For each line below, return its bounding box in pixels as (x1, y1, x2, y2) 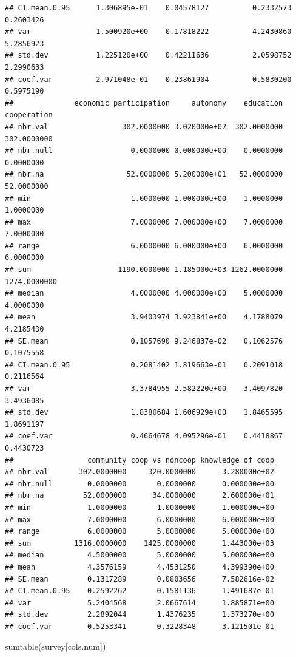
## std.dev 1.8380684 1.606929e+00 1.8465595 (5, 408, 283, 417)
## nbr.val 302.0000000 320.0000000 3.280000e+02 (5, 468, 274, 477)
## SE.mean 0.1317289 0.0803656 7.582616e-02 (5, 574, 274, 584)
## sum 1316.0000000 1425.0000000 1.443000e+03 (5, 539, 274, 548)
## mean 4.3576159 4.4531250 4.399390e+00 (5, 562, 274, 571)
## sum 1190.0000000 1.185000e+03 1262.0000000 (5, 265, 283, 274)
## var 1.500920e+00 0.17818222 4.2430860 (5, 27, 292, 36)
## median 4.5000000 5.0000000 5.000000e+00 (5, 551, 274, 560)
